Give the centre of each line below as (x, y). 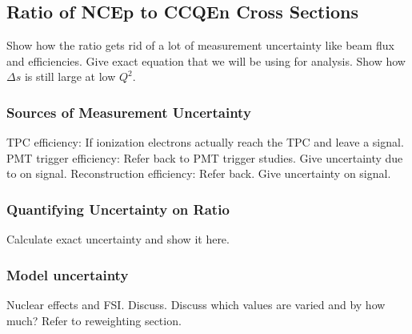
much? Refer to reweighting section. (94, 320)
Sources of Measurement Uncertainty (129, 112)
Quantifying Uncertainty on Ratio (118, 209)
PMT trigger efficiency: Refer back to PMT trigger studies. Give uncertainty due (205, 157)
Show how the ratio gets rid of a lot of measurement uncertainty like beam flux (200, 45)
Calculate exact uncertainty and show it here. (118, 239)
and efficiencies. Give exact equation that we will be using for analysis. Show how (206, 60)
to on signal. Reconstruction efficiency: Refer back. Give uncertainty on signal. (199, 173)
